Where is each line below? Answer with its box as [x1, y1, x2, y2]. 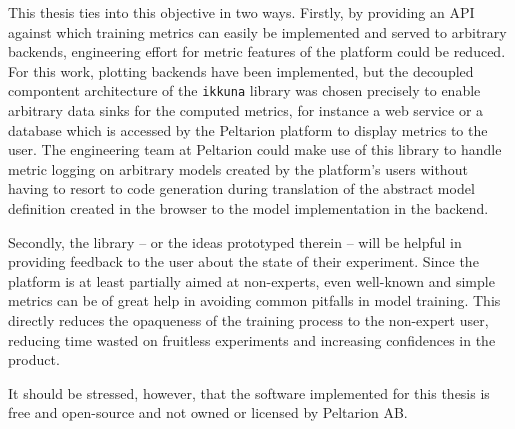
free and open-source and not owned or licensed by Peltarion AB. [8, 402, 408, 423]
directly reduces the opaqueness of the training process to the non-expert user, [8, 309, 489, 330]
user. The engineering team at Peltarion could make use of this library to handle [8, 139, 502, 160]
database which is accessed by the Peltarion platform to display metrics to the [8, 119, 488, 140]
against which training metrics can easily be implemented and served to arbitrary [8, 21, 507, 42]
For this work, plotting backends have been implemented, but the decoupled [8, 60, 474, 81]
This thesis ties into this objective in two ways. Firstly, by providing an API [8, 2, 475, 22]
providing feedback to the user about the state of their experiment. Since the [8, 251, 479, 272]
